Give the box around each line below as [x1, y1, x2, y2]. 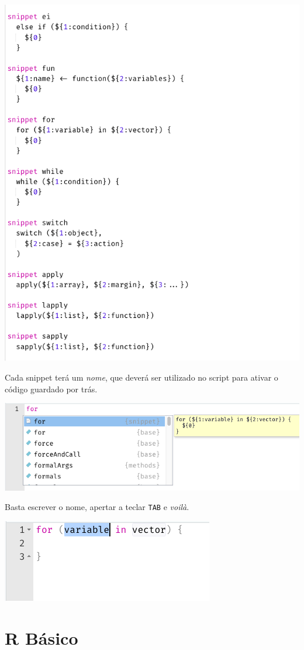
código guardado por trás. [5, 382, 98, 395]
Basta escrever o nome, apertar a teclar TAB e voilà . [5, 501, 189, 513]
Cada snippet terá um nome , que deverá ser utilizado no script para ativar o [5, 371, 278, 384]
